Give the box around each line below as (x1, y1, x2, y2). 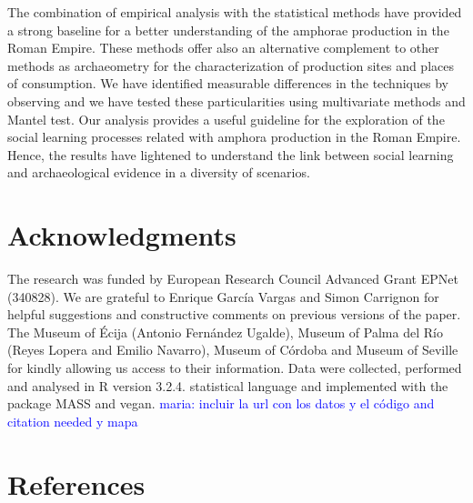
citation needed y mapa (7, 411, 138, 430)
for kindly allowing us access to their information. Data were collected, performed (7, 358, 462, 377)
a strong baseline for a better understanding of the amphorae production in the (7, 20, 449, 39)
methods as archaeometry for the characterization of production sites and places (7, 55, 454, 75)
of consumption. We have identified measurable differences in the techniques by (7, 74, 448, 93)
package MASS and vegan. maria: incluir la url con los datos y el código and (7, 394, 435, 413)
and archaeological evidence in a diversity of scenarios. (7, 163, 310, 182)
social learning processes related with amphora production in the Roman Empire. (7, 127, 461, 146)
